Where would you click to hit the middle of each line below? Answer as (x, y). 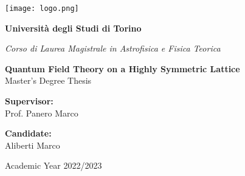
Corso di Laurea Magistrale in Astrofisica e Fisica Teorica (113, 48)
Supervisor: (29, 101)
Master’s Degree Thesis (48, 80)
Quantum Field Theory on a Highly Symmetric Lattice (122, 68)
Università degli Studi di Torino (73, 28)
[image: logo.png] (42, 8)
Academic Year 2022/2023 (53, 165)
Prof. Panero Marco (42, 113)
